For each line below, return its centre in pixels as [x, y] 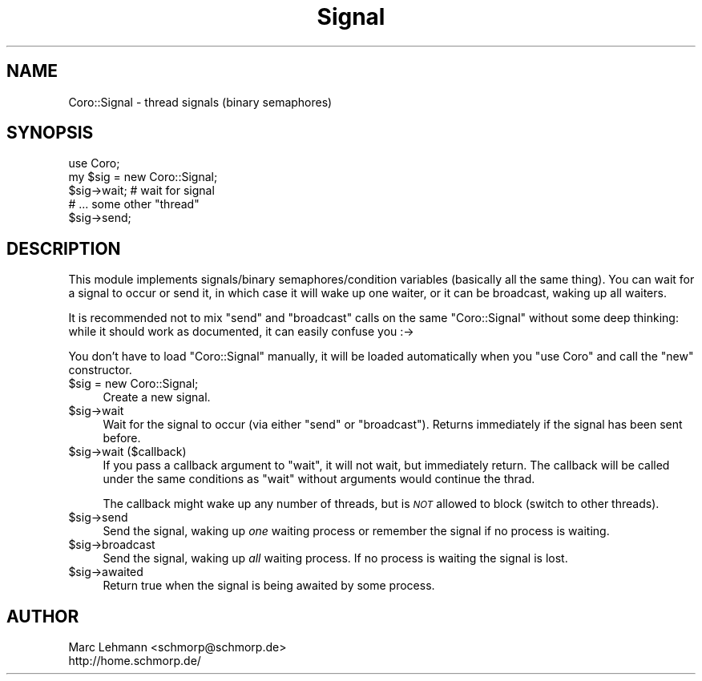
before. [122, 438]
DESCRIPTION [64, 248]
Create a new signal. [157, 397]
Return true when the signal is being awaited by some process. [269, 586]
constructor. [100, 370]
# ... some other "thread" [134, 204]
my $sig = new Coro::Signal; [143, 177]
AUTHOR [43, 616]
